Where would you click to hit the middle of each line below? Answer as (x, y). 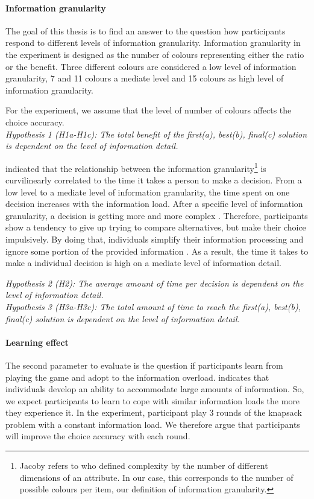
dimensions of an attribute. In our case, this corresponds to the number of (156, 477)
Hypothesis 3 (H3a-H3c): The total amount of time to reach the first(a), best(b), (153, 306)
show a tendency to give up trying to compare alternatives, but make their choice (156, 227)
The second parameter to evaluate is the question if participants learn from (144, 365)
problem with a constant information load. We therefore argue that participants (153, 424)
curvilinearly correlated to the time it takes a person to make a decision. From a (154, 180)
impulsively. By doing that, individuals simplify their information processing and (155, 239)
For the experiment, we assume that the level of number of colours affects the (149, 110)
